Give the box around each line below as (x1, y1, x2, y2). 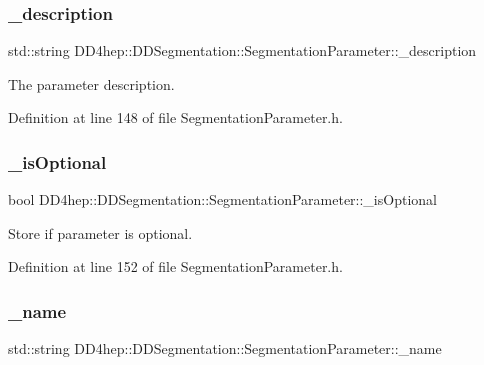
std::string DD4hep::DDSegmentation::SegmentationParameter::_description (8, 40, 477, 61)
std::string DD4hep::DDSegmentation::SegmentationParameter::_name (8, 338, 442, 359)
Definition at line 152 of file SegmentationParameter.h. (8, 256, 343, 277)
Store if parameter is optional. (8, 222, 193, 243)
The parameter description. (8, 73, 175, 94)
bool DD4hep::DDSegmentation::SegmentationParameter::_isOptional (8, 189, 437, 210)
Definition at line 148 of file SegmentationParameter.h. (8, 107, 343, 128)
